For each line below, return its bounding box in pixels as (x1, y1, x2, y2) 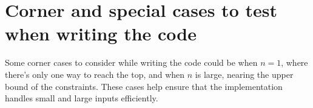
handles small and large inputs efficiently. (5, 92, 158, 104)
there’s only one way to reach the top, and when (5, 68, 185, 80)
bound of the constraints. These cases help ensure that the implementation (5, 80, 283, 92)
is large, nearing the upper (195, 68, 294, 80)
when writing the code (5, 21, 197, 46)
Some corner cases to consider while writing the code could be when (5, 56, 258, 69)
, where (281, 56, 308, 69)
